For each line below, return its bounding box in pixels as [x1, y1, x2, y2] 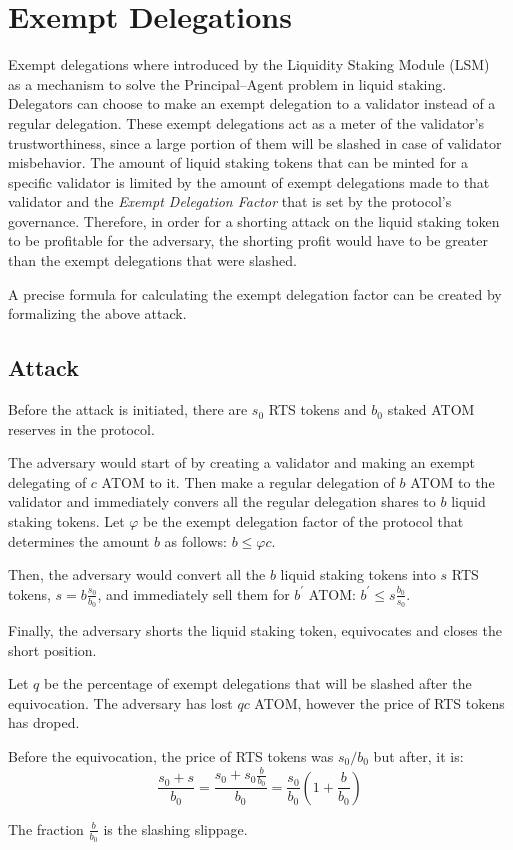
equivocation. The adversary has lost [8, 692, 233, 713]
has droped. [8, 712, 80, 733]
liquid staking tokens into [280, 564, 436, 585]
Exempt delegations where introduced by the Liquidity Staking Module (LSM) [8, 54, 490, 75]
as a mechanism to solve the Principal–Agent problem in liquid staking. [8, 73, 447, 94]
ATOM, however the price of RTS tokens [254, 692, 505, 713]
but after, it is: [373, 746, 464, 766]
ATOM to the [410, 471, 495, 492]
